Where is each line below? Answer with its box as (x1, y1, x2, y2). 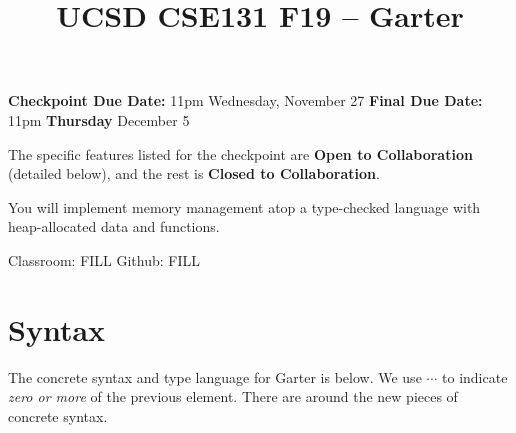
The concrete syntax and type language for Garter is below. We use (8, 366, 422, 387)
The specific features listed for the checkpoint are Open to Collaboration (8, 143, 473, 164)
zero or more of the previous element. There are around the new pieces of (8, 386, 458, 407)
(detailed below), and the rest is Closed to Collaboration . (8, 163, 380, 184)
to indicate (442, 366, 508, 387)
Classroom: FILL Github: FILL (8, 249, 201, 270)
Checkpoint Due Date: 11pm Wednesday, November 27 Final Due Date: (8, 90, 483, 111)
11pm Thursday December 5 (8, 109, 190, 130)
